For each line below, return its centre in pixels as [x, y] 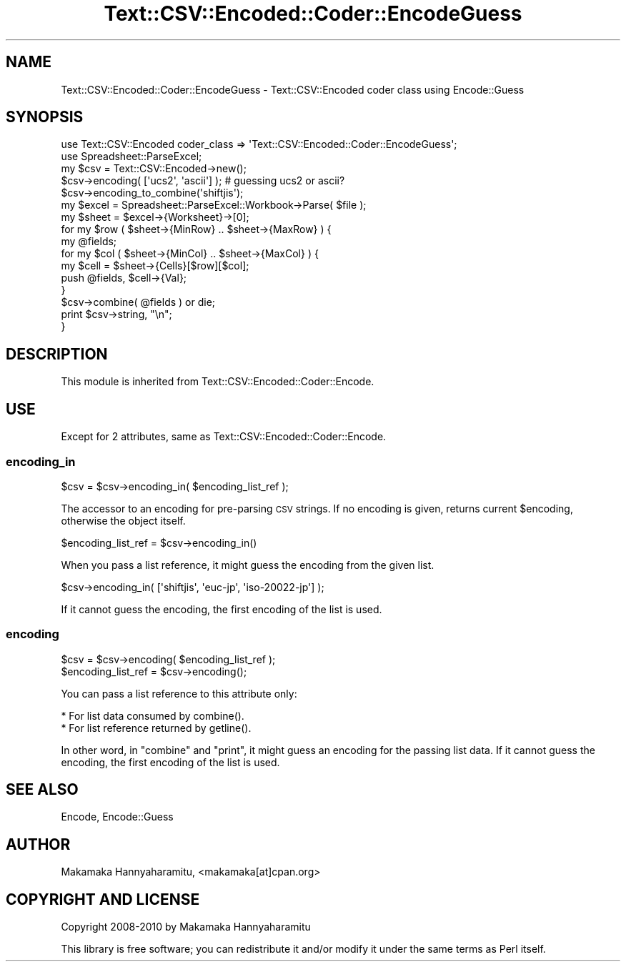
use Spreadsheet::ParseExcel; [131, 157]
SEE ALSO [42, 790]
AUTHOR [38, 844]
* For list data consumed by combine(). [153, 715]
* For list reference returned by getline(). [156, 728]
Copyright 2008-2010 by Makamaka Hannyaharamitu [186, 927]
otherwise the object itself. [123, 520]
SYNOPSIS [45, 117]
